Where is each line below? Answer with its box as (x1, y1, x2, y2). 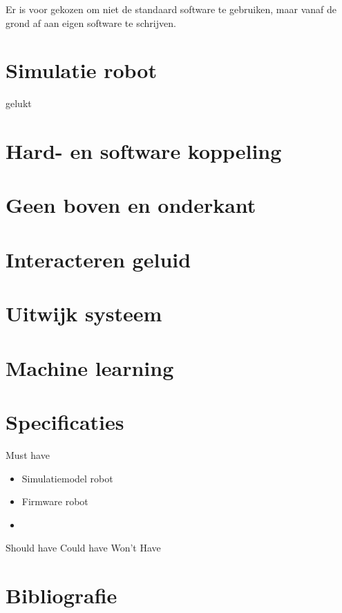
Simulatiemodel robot (21, 471, 113, 485)
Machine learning (6, 353, 174, 381)
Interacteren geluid (6, 245, 191, 273)
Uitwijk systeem (6, 299, 162, 328)
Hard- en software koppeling (6, 137, 282, 165)
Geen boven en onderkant (6, 191, 256, 219)
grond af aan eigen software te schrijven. (6, 15, 176, 30)
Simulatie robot (6, 56, 157, 84)
